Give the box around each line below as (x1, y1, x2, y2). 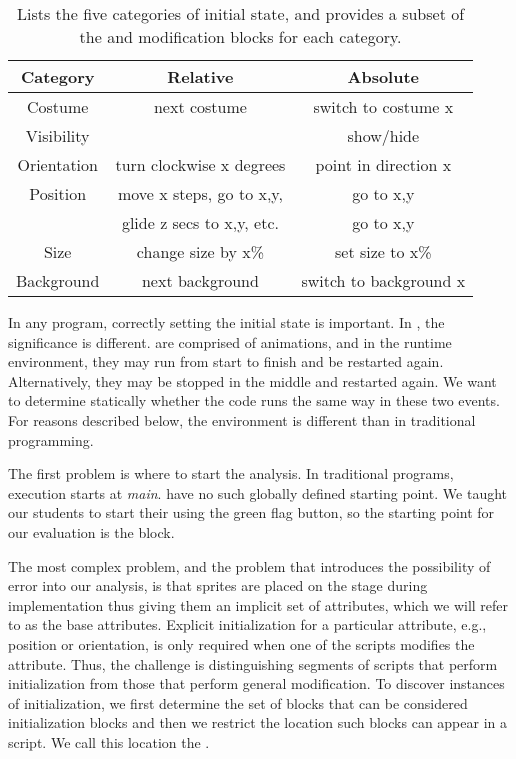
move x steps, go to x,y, (117, 182, 283, 205)
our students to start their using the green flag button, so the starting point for (8, 502, 495, 523)
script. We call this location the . (8, 731, 210, 752)
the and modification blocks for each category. (79, 25, 402, 48)
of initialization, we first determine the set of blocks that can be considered (8, 692, 468, 713)
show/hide (347, 124, 420, 147)
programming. (8, 429, 94, 450)
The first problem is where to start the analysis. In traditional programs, (8, 463, 454, 484)
